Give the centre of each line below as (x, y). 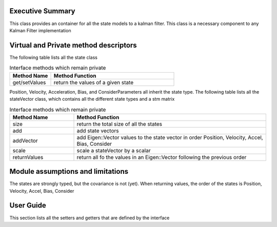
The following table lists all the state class (53, 57)
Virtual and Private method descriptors (73, 45)
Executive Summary (42, 11)
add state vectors (98, 130)
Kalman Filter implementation (40, 30)
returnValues (28, 157)
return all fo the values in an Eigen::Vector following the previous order (162, 157)
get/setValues (29, 82)
